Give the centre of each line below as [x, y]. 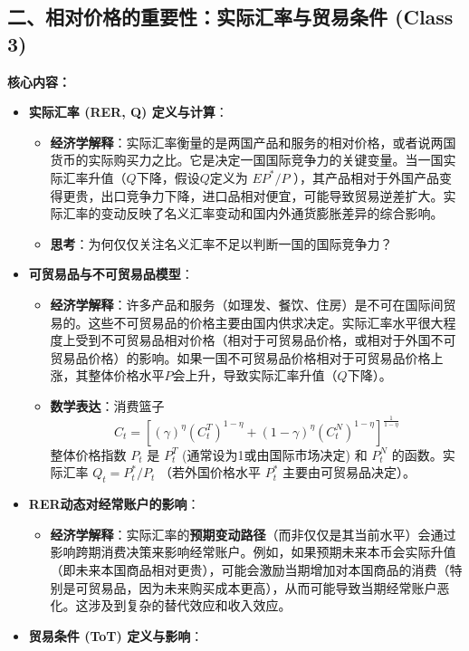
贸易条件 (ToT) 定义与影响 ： [116, 635]
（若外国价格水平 [211, 472]
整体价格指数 [88, 454]
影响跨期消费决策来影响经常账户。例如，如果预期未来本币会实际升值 [253, 552]
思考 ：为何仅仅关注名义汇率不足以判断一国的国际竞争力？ [221, 243]
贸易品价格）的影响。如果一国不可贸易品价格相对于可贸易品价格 [240, 357]
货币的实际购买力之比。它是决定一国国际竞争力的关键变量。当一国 [247, 160]
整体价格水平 [126, 375]
